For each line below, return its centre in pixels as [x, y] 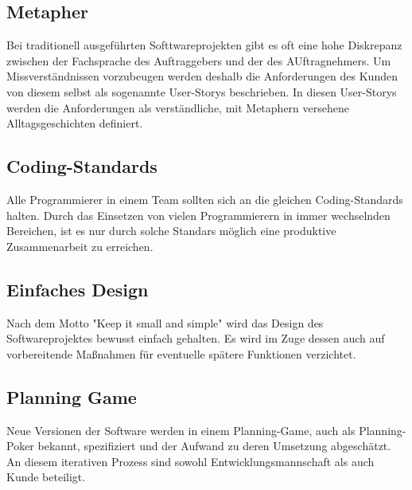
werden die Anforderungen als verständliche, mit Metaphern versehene [178, 107]
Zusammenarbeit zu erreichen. [80, 246]
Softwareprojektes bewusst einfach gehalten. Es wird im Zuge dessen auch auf [196, 338]
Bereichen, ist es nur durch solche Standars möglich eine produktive [171, 231]
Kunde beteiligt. [46, 477]
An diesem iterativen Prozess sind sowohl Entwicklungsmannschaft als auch [190, 461]
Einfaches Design [78, 289]
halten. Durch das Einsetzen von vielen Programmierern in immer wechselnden [198, 215]
